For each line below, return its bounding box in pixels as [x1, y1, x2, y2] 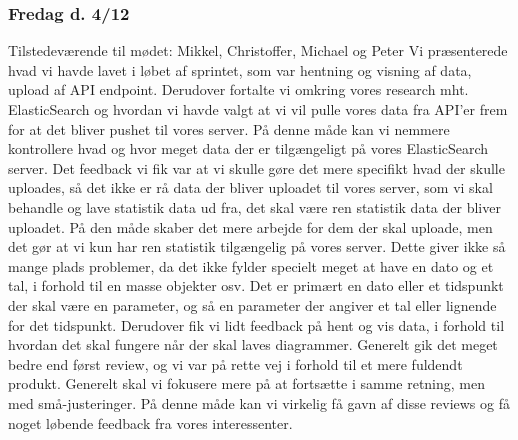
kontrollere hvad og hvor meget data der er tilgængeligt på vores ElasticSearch [8, 138, 489, 159]
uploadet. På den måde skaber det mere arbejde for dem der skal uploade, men [8, 216, 493, 237]
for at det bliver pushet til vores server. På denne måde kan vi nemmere [8, 118, 450, 139]
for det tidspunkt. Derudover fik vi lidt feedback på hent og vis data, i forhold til [8, 314, 505, 335]
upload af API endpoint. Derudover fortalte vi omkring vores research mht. [8, 79, 469, 100]
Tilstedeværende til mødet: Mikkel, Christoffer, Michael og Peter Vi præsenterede [8, 40, 508, 61]
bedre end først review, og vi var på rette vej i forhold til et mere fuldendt [8, 353, 463, 374]
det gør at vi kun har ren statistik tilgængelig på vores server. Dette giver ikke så [8, 236, 506, 257]
